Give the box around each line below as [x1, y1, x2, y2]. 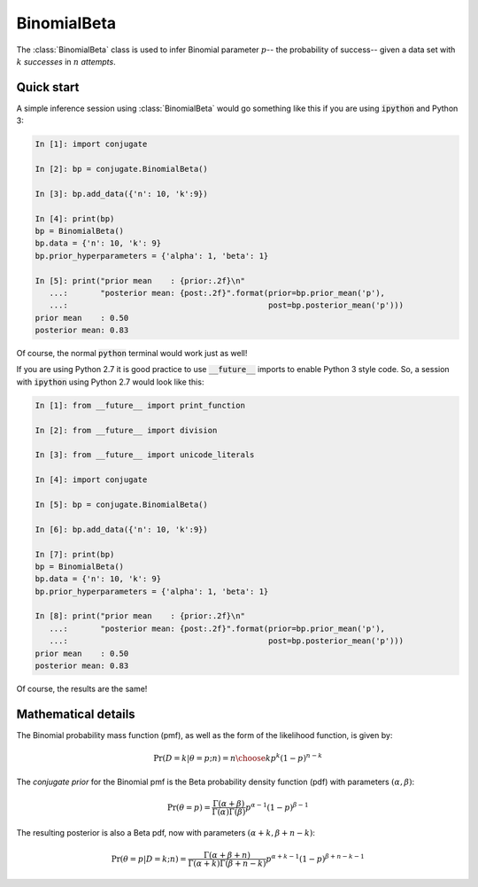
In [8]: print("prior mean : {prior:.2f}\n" [35, 611, 245, 621]
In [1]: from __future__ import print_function [35, 400, 245, 410]
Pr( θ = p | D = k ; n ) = [111, 853, 188, 864]
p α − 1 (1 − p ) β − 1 [244, 800, 309, 813]
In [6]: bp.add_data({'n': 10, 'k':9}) [35, 524, 208, 534]
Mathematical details [16, 706, 136, 721]
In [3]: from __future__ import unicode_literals [35, 450, 255, 460]
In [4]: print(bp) [35, 214, 115, 223]
